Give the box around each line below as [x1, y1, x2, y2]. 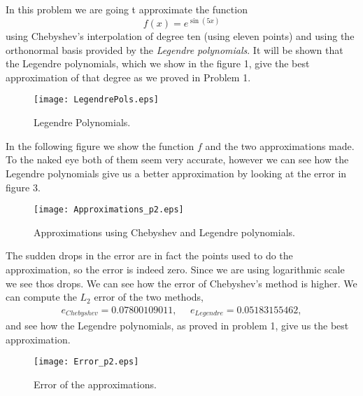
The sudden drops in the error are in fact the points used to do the [6, 248, 293, 263]
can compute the [6, 289, 77, 304]
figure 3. [6, 179, 41, 194]
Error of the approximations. [34, 377, 157, 392]
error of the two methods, [94, 289, 204, 304]
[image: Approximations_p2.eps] [34, 205, 184, 215]
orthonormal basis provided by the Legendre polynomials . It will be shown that [6, 42, 343, 57]
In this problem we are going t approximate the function [6, 2, 248, 16]
